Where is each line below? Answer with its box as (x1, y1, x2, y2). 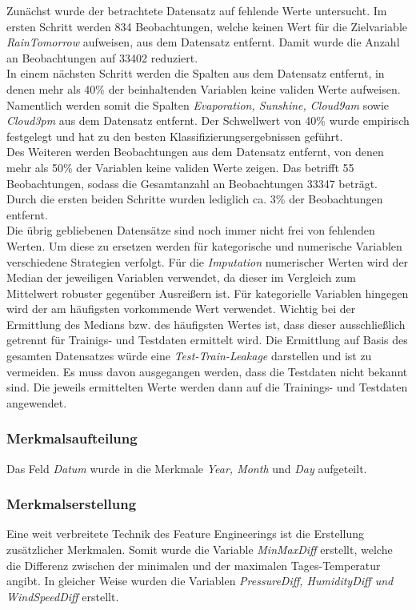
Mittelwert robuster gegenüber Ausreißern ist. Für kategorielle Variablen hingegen (6, 284, 409, 301)
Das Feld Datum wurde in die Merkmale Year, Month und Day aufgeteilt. (6, 460, 367, 476)
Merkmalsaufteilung (6, 428, 138, 448)
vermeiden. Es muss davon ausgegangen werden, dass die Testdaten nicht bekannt (6, 363, 408, 379)
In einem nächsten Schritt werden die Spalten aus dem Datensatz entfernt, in (6, 65, 385, 82)
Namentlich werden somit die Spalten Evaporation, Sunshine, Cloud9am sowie (6, 96, 390, 113)
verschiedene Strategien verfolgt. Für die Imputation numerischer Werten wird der (6, 253, 409, 270)
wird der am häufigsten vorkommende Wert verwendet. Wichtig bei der (6, 300, 356, 317)
